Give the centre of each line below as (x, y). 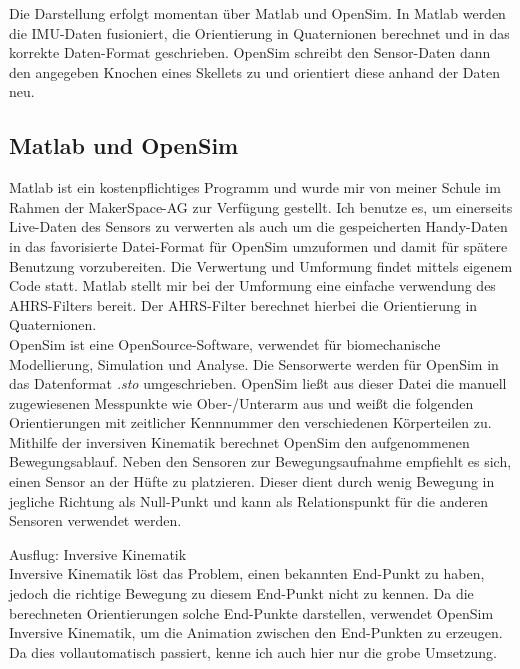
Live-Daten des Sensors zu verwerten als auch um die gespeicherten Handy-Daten (258, 226)
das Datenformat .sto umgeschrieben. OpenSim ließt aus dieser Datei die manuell (258, 383)
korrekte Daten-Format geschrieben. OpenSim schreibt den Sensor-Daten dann (250, 52)
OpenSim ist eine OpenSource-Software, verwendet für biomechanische (225, 343)
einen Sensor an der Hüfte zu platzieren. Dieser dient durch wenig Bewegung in (252, 481)
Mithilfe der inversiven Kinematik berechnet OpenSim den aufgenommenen (239, 441)
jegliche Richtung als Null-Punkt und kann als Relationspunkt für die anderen (248, 500)
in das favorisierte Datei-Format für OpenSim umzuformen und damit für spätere (258, 245)
